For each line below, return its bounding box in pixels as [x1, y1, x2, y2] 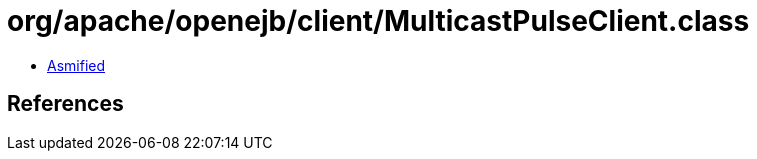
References [7, 91, 124, 117]
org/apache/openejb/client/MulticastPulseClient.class [7, 4, 750, 38]
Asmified [47, 56, 106, 74]
